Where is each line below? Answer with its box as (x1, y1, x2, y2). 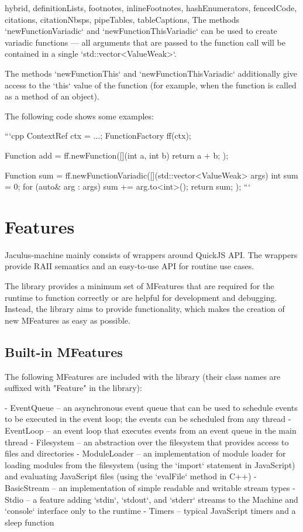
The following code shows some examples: (5, 109, 154, 122)
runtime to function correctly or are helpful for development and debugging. (5, 291, 277, 303)
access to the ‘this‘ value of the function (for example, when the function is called (5, 78, 297, 91)
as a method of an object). (5, 90, 99, 102)
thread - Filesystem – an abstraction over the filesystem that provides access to (5, 435, 289, 448)
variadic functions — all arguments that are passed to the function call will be (5, 36, 285, 48)
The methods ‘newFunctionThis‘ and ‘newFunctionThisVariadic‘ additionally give (5, 67, 298, 79)
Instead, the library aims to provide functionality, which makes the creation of (5, 303, 285, 315)
